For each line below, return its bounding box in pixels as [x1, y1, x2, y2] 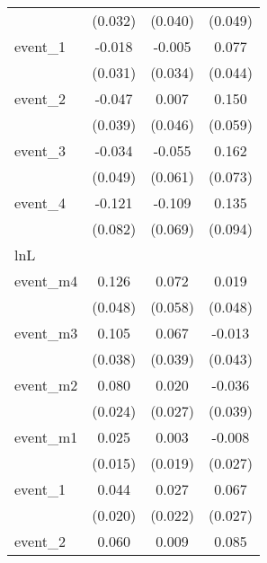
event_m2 [14, 374, 78, 395]
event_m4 [14, 270, 78, 291]
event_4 [14, 192, 66, 213]
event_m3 [14, 322, 78, 343]
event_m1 [14, 427, 78, 447]
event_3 [14, 140, 66, 161]
